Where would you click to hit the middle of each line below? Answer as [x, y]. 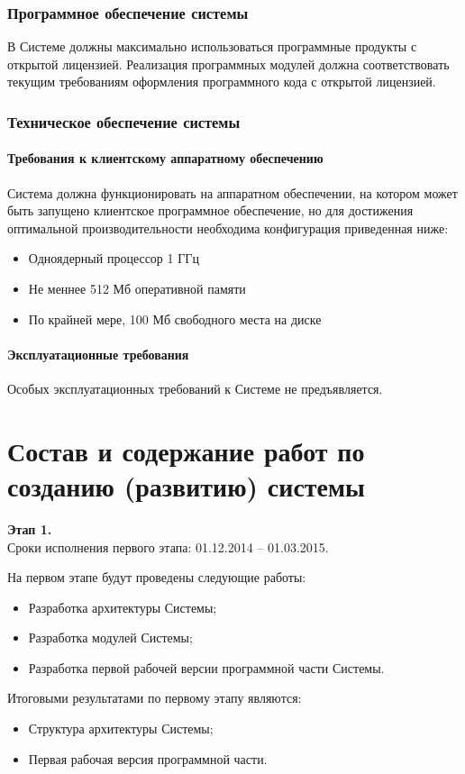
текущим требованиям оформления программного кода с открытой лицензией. [222, 82]
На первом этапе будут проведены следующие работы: [157, 577]
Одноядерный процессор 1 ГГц [114, 258]
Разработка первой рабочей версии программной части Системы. [206, 667]
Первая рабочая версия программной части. [148, 758]
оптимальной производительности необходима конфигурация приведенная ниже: [228, 228]
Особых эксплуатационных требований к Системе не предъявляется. [195, 388]
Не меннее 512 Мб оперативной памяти [137, 289]
